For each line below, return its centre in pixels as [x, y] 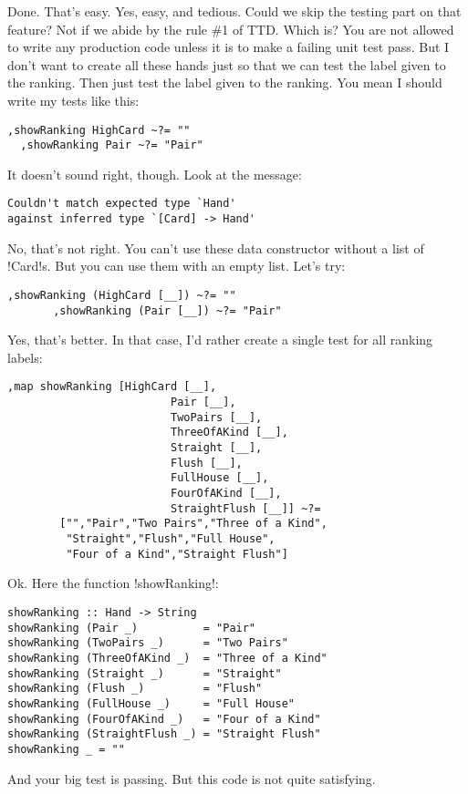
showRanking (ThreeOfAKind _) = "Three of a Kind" [167, 658]
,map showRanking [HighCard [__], [112, 387]
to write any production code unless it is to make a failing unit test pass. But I [229, 47]
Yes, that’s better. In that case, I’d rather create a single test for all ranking [220, 340]
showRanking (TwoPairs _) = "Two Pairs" [148, 643]
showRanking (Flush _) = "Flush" [135, 689]
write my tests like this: [73, 100]
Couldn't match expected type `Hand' [122, 204]
